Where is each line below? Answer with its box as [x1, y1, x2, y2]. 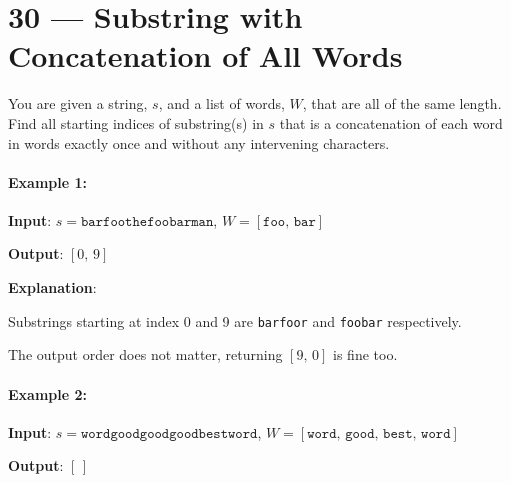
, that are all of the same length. [302, 93, 502, 114]
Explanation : [8, 277, 97, 298]
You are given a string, [8, 93, 148, 114]
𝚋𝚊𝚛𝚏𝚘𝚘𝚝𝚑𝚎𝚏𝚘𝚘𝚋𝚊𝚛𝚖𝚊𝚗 [81, 214, 214, 229]
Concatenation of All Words [8, 35, 403, 76]
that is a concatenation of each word [279, 112, 503, 133]
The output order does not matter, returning [8, 344, 283, 365]
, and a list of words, [158, 93, 285, 114]
